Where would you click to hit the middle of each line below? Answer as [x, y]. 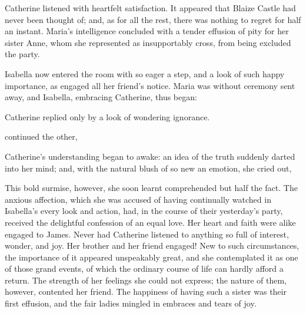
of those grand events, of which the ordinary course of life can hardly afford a [144, 268]
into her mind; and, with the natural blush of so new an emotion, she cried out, [148, 168]
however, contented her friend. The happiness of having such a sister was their [146, 291]
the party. [22, 54]
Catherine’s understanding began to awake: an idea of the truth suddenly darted [150, 156]
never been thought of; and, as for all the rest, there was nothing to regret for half [153, 19]
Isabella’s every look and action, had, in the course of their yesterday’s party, [144, 211]
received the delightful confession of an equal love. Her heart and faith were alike [150, 222]
